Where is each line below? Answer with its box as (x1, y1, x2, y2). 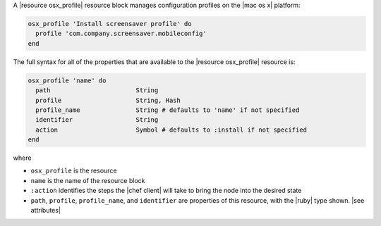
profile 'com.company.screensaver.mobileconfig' (35, 30, 207, 38)
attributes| (30, 206, 61, 215)
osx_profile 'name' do (28, 76, 107, 84)
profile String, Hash (35, 96, 181, 104)
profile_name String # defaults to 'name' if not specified (35, 106, 300, 114)
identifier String (35, 116, 159, 124)
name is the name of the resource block (30, 176, 145, 184)
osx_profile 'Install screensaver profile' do (28, 20, 192, 27)
